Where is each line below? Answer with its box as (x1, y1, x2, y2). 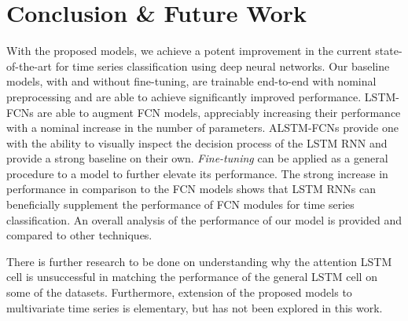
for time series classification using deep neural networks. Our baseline (55, 57, 390, 74)
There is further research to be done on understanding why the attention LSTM (6, 253, 392, 269)
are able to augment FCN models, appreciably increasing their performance (37, 104, 401, 120)
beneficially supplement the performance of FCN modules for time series (6, 196, 355, 213)
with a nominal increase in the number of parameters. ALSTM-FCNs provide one (6, 119, 399, 136)
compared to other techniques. (6, 227, 153, 243)
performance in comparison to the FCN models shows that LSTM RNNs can (6, 181, 377, 197)
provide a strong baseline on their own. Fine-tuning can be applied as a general (6, 150, 388, 166)
